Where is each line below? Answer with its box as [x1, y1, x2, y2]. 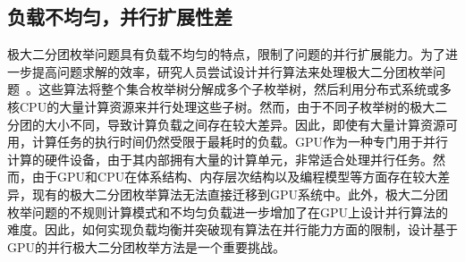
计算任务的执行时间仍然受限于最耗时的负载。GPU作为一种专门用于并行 [31, 132, 449, 151]
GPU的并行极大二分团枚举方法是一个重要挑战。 [7, 237, 286, 256]
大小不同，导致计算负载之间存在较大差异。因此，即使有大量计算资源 [44, 114, 445, 133]
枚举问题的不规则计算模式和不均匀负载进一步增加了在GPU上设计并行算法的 [7, 202, 449, 221]
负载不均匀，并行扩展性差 [7, 3, 232, 30]
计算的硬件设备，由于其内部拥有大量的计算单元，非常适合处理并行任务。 [7, 149, 433, 168]
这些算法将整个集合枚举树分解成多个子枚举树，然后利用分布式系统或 [38, 80, 439, 98]
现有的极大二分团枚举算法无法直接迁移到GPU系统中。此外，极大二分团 [31, 184, 449, 203]
